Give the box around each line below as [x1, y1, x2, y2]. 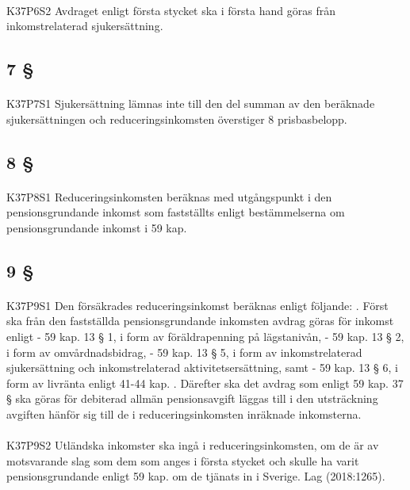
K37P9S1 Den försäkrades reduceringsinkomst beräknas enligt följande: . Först [6, 297, 389, 313]
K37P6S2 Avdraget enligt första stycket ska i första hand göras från [6, 2, 335, 18]
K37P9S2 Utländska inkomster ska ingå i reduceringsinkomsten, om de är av [6, 437, 379, 454]
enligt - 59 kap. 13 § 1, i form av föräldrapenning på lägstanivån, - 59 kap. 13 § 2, [6, 328, 404, 345]
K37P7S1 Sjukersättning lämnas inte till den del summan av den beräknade [6, 95, 375, 112]
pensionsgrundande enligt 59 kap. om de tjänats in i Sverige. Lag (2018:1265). [6, 468, 385, 484]
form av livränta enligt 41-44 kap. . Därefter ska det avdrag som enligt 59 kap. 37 [6, 374, 404, 391]
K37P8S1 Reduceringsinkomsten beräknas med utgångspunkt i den [6, 188, 332, 205]
